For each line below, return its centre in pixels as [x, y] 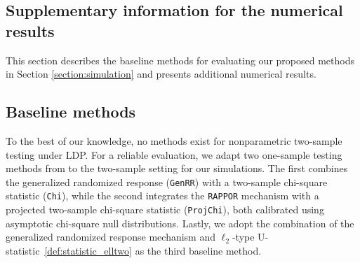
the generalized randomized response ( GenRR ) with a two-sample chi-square [167, 182]
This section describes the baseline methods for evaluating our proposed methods [180, 60]
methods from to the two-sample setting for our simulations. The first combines [177, 168]
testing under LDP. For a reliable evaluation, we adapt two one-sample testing [174, 154]
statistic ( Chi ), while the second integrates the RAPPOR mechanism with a [162, 196]
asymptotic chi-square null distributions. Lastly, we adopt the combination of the [180, 223]
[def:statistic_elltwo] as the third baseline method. [153, 250]
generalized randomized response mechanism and [111, 237]
